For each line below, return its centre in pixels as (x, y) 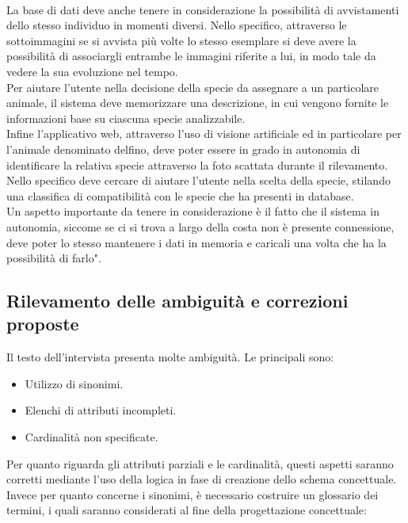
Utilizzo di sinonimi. (74, 383)
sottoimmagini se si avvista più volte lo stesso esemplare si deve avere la (181, 40)
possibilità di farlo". (54, 258)
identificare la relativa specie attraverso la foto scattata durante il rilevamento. (197, 164)
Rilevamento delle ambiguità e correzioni (177, 301)
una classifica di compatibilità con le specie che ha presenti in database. (180, 195)
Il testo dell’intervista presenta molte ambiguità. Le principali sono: (170, 357)
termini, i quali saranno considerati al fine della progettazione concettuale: (187, 510)
